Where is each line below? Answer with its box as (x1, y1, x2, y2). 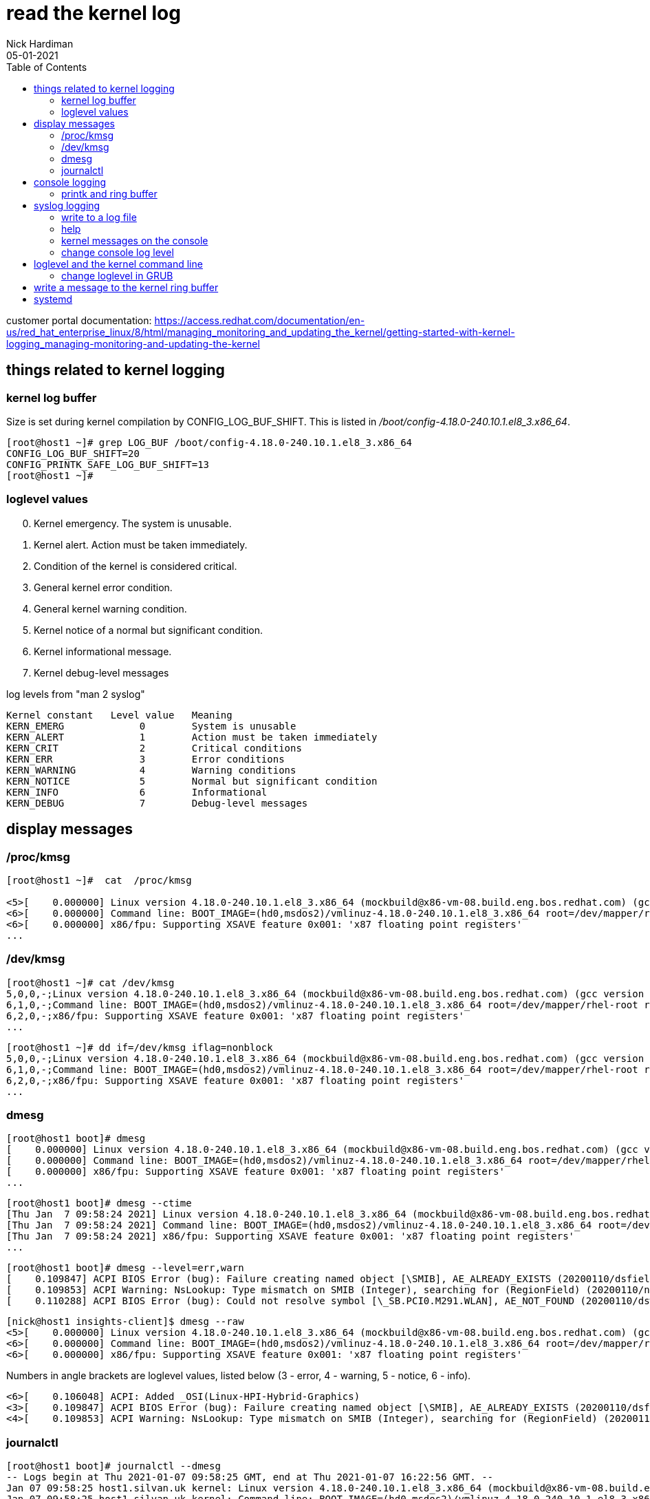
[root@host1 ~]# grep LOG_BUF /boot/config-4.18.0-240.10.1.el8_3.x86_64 (6, 436, 413, 448)
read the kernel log (6, 1, 181, 25)
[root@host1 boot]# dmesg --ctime (6, 1198, 192, 1209)
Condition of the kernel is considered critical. (34, 560, 237, 572)
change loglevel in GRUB (61, 269, 173, 281)
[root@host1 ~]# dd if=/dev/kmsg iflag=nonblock (6, 1041, 273, 1053)
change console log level (61, 246, 174, 258)
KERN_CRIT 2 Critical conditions (6, 742, 302, 754)
